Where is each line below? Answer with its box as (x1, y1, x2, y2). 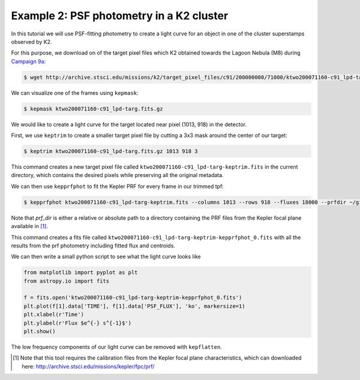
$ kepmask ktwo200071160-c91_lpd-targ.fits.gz (23, 105, 163, 112)
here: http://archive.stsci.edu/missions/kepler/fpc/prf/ (22, 363, 155, 370)
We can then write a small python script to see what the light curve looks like (11, 253, 201, 261)
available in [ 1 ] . (11, 223, 48, 230)
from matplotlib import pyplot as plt (23, 269, 138, 276)
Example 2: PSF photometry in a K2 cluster (11, 9, 229, 22)
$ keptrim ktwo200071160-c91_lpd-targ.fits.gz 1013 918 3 (23, 148, 198, 155)
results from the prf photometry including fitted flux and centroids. (11, 242, 175, 249)
